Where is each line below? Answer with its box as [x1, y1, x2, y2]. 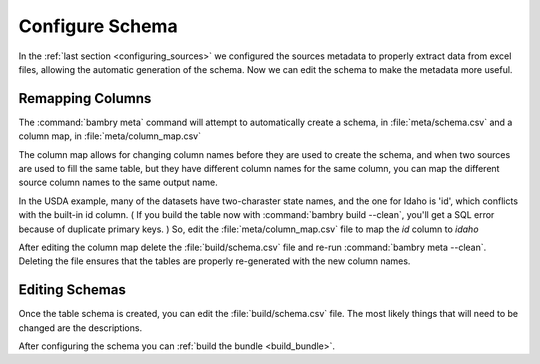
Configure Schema [18, 15, 179, 37]
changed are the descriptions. [18, 321, 143, 334]
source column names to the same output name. [18, 176, 219, 189]
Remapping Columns [18, 90, 152, 107]
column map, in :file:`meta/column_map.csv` [18, 130, 202, 142]
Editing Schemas [18, 281, 127, 299]
